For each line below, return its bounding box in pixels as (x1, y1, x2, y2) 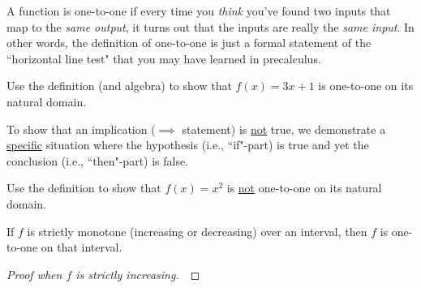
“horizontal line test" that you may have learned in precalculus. (6, 49, 321, 67)
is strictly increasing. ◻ (75, 265, 200, 282)
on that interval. (41, 239, 122, 256)
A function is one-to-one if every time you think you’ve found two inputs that (6, 2, 391, 19)
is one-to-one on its (318, 77, 414, 94)
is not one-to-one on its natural (226, 179, 382, 196)
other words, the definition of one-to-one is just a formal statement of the (6, 34, 372, 51)
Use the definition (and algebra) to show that (6, 77, 232, 94)
